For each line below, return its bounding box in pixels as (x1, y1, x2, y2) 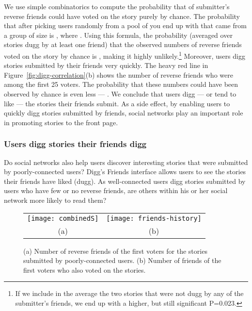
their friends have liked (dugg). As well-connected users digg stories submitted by (4, 176, 246, 186)
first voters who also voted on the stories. (23, 264, 146, 275)
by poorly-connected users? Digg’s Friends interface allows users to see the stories (4, 166, 246, 177)
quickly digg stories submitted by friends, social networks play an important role (4, 108, 243, 118)
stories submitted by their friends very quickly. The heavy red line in (4, 60, 208, 70)
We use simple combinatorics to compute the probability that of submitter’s (4, 1, 230, 11)
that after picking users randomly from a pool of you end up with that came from (4, 20, 247, 31)
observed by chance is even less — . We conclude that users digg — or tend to (4, 89, 236, 98)
